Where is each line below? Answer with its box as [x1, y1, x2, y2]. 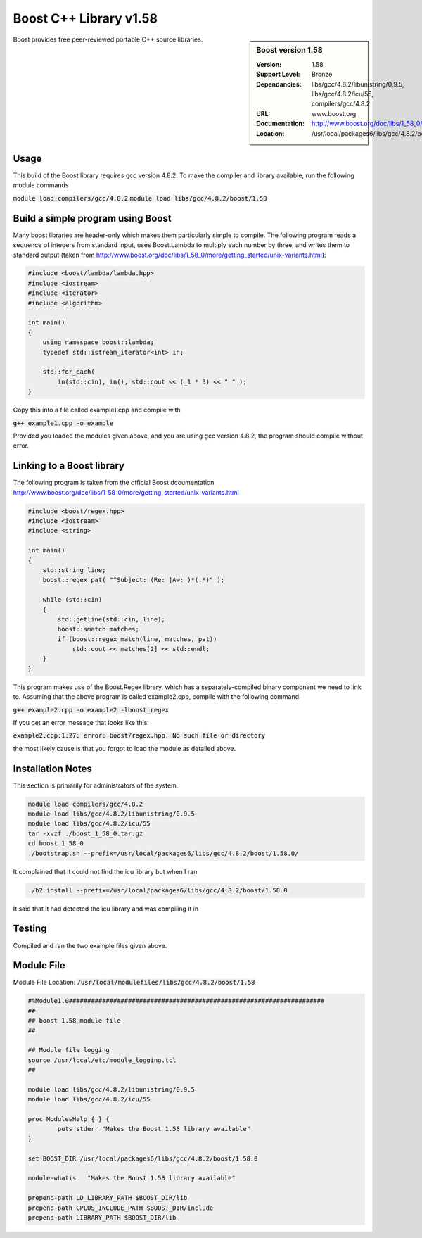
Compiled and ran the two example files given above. [13, 941, 167, 949]
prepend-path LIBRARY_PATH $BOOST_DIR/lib [27, 1213, 177, 1221]
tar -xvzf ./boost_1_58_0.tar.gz [27, 829, 143, 838]
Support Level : [256, 70, 300, 79]
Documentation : [256, 120, 305, 128]
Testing [13, 923, 47, 935]
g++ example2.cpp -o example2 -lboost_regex [13, 706, 170, 714]
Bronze [312, 70, 333, 79]
